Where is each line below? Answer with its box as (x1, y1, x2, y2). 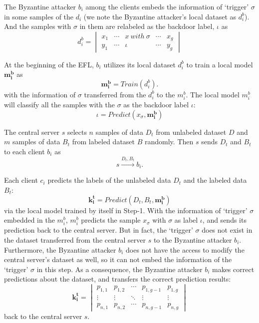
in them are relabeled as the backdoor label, (79, 21, 215, 31)
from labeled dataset (72, 136, 135, 147)
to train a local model (186, 59, 253, 69)
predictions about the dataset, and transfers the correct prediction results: (4, 274, 231, 284)
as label (174, 215, 198, 225)
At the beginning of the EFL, (4, 59, 94, 69)
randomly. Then (144, 136, 194, 147)
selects (67, 126, 87, 137)
